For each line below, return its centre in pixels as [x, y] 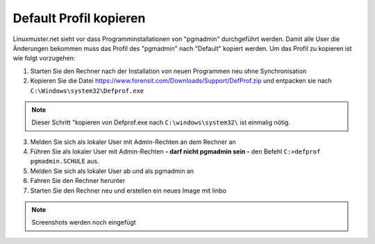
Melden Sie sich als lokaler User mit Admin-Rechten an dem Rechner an [133, 142]
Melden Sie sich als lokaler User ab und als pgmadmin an [112, 171]
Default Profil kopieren [79, 18]
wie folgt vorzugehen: [44, 58]
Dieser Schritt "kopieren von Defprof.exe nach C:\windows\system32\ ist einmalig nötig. [161, 122]
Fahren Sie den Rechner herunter [77, 181]
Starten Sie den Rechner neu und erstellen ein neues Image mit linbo [128, 190]
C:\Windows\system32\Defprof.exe [87, 91]
